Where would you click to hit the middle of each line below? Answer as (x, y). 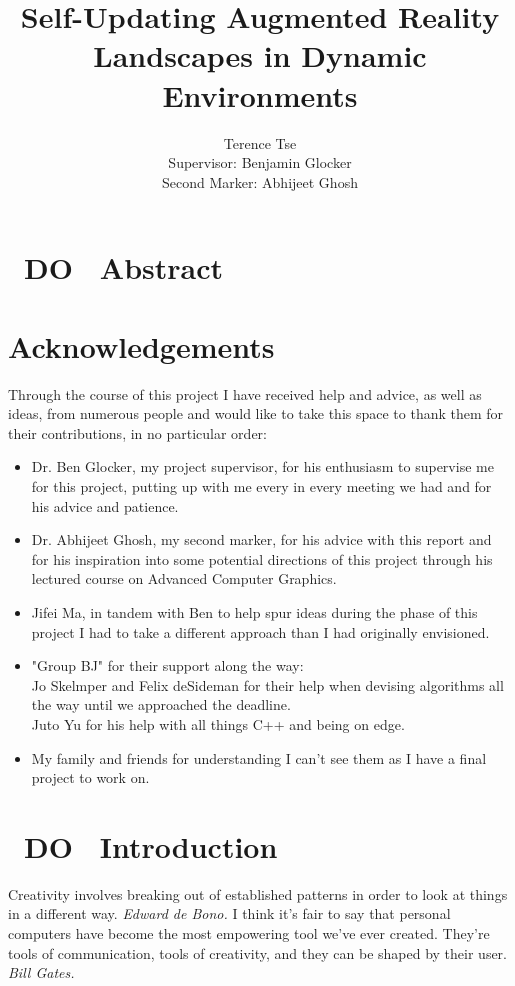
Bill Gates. (41, 972)
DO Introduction (151, 845)
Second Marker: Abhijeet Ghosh (260, 181)
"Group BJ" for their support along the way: (167, 665)
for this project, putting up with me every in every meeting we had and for (261, 485)
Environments (260, 94)
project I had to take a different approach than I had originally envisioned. (260, 631)
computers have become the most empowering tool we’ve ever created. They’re (249, 933)
